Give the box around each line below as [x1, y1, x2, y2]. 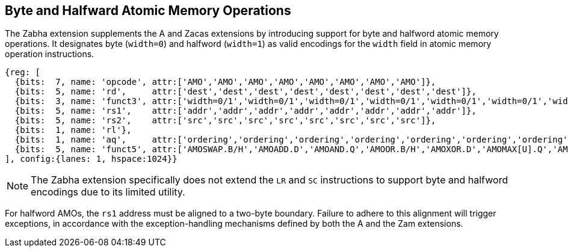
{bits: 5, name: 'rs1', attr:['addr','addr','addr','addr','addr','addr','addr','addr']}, [14, 106, 477, 116]
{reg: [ [5, 67, 41, 78]
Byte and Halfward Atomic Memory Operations [5, 3, 291, 18]
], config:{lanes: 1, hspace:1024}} [5, 154, 177, 164]
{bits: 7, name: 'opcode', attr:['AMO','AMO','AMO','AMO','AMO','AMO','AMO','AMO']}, [14, 77, 436, 87]
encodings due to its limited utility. [31, 186, 185, 198]
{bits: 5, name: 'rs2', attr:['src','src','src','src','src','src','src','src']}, [14, 115, 436, 126]
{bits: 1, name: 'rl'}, [14, 125, 132, 135]
